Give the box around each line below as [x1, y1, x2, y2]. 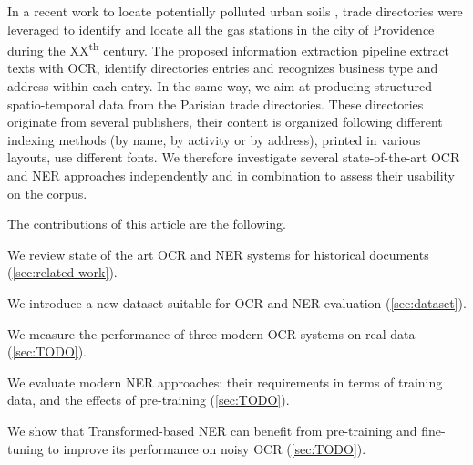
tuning [7, 439, 44, 458]
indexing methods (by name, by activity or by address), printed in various [7, 129, 421, 149]
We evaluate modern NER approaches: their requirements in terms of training [7, 372, 443, 391]
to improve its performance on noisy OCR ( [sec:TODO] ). [47, 439, 366, 458]
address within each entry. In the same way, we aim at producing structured [7, 77, 432, 96]
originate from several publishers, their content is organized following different [7, 112, 443, 131]
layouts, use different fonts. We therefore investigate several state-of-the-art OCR [7, 148, 460, 167]
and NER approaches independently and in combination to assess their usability [7, 166, 455, 184]
